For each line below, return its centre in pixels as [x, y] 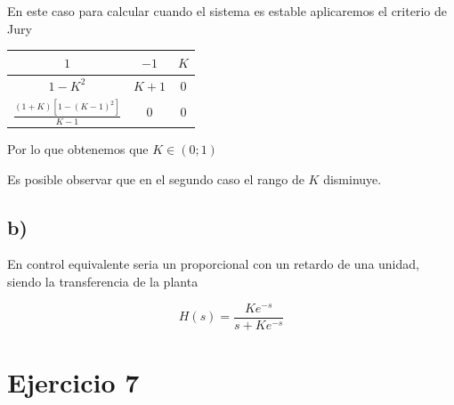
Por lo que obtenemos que [78, 149]
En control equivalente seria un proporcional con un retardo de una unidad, [213, 264]
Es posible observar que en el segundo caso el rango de [156, 178]
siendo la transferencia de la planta [103, 281]
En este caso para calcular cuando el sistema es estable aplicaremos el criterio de [227, 11]
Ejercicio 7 [73, 381]
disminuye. [353, 178]
